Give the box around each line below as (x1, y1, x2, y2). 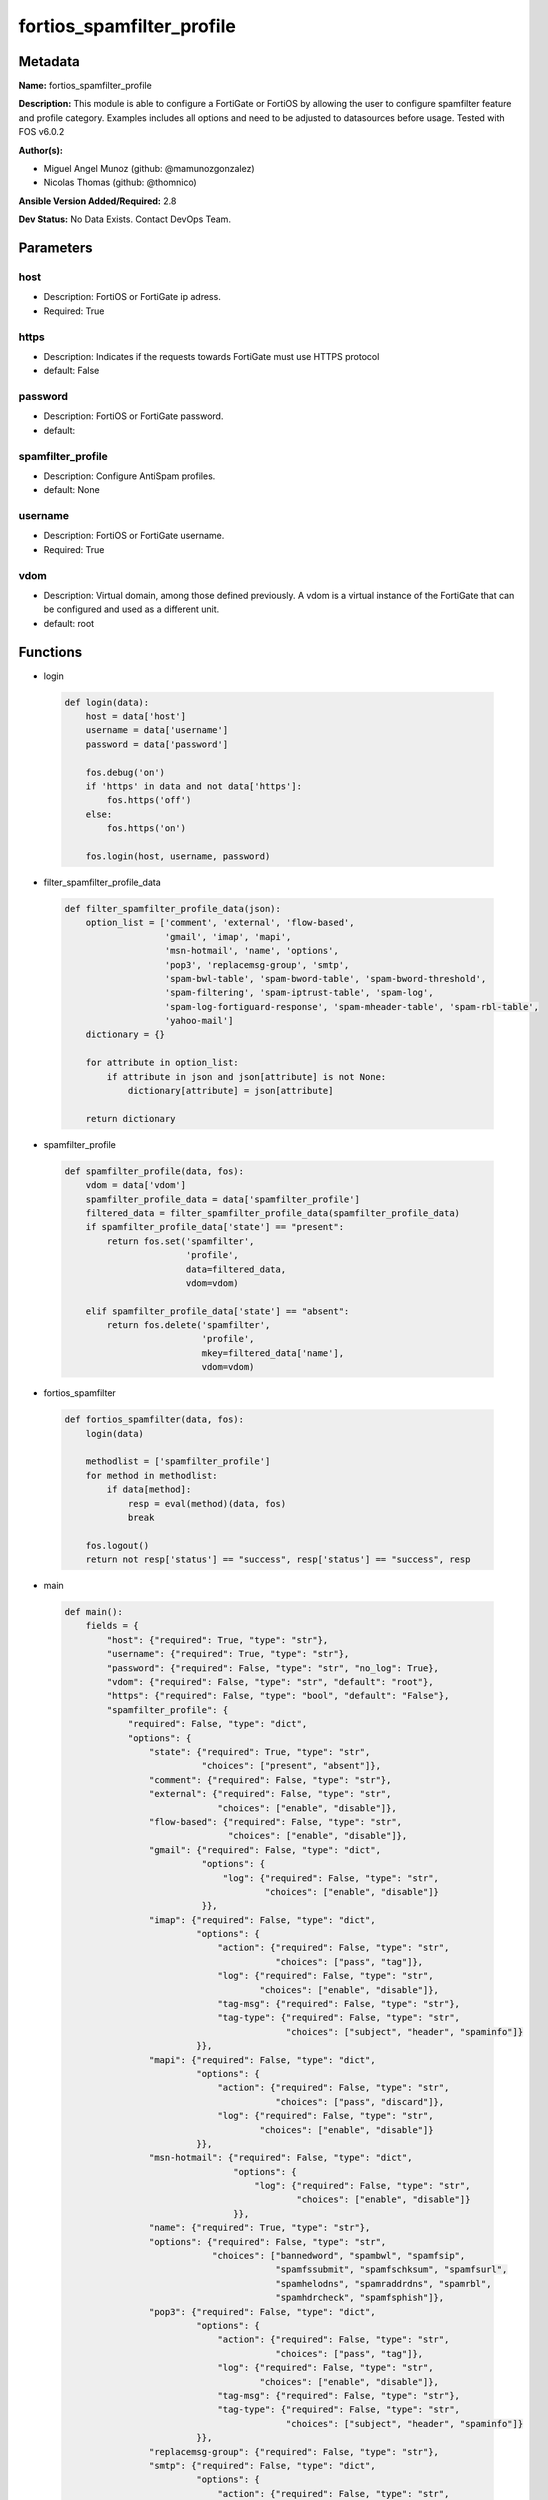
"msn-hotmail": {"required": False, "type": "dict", (148, 2152, 413, 2164)
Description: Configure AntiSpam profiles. (43, 470, 216, 482)
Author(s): (18, 144, 64, 156)
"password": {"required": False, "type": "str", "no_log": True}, (106, 1662, 440, 1674)
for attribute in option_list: (85, 1057, 239, 1069)
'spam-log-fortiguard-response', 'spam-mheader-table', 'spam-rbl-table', (164, 1001, 540, 1012)
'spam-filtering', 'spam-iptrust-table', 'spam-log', (164, 987, 434, 999)
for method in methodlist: (85, 1470, 219, 1481)
